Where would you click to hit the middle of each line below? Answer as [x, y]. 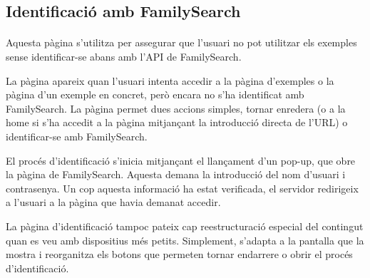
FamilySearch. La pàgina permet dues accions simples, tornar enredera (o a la [176, 108]
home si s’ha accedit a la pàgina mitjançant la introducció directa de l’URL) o [177, 122]
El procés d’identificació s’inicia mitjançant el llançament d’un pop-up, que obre [181, 160]
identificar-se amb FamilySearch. [77, 136]
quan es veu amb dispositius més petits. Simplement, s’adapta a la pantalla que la [185, 240]
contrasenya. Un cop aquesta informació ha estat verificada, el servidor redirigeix [182, 188]
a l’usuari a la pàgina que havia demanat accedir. [113, 202]
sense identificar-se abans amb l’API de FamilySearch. [124, 56]
